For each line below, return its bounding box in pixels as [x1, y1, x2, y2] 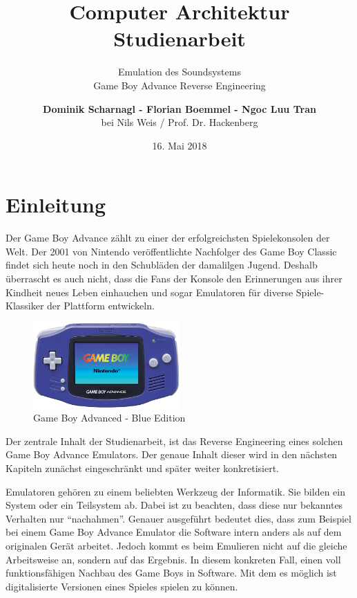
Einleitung [6, 190, 106, 219]
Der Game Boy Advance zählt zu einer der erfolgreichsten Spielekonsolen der [6, 230, 330, 245]
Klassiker [6, 298, 44, 313]
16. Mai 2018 [152, 138, 207, 152]
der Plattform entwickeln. [47, 298, 155, 313]
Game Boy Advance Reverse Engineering [93, 78, 266, 92]
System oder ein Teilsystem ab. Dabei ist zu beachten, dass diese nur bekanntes [6, 498, 343, 512]
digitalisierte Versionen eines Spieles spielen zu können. [6, 579, 238, 593]
